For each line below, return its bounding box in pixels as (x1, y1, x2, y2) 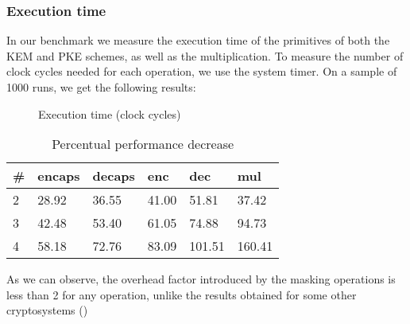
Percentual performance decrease (52, 135, 234, 154)
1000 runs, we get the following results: (6, 79, 196, 95)
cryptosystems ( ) (6, 302, 88, 318)
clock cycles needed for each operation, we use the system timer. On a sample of (6, 63, 397, 80)
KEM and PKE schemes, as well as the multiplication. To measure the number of (6, 47, 404, 64)
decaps (92, 166, 135, 185)
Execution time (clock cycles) (38, 105, 181, 122)
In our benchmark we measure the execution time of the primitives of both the (6, 32, 390, 49)
